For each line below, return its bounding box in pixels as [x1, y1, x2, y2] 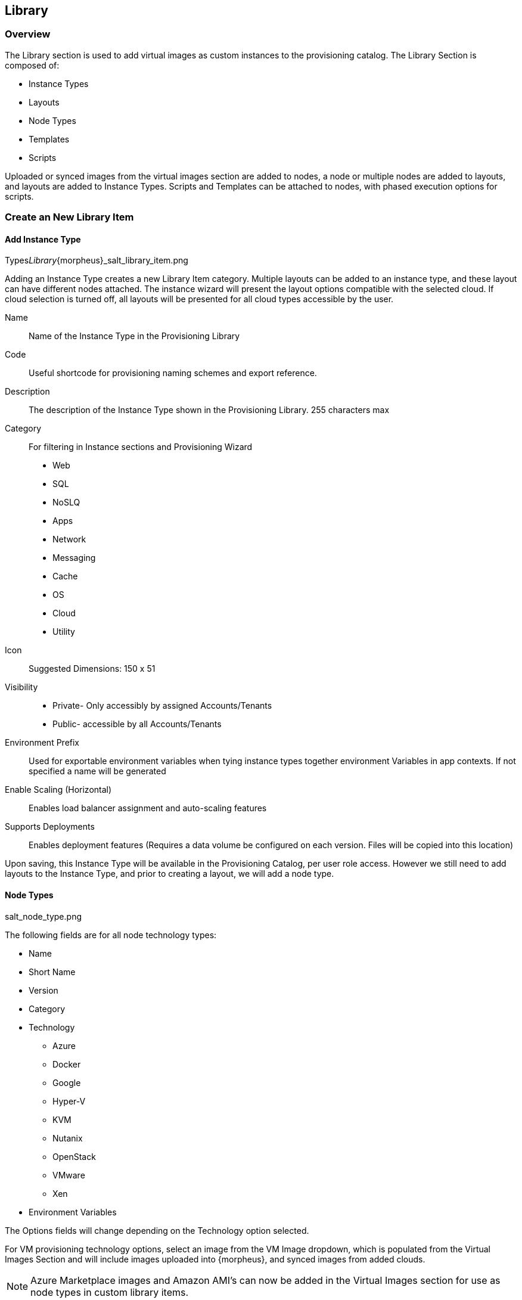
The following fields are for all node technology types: [5, 929, 217, 940]
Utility [52, 626, 75, 637]
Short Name [29, 966, 76, 977]
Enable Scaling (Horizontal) [5, 784, 112, 795]
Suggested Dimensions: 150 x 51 [29, 663, 156, 674]
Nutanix [52, 1133, 83, 1143]
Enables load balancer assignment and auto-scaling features [29, 803, 267, 814]
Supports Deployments [5, 821, 95, 832]
